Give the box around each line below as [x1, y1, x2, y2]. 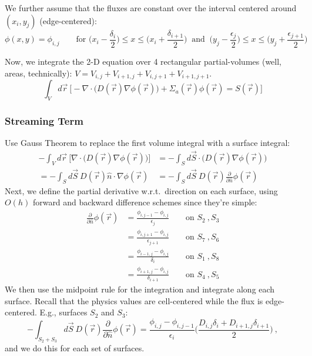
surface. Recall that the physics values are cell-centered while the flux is [5, 294, 263, 307]
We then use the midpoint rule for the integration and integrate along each [5, 283, 275, 295]
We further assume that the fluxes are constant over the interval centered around [5, 2, 297, 14]
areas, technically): [5, 66, 72, 79]
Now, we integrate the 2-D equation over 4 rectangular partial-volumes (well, [5, 55, 281, 68]
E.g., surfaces [39, 306, 88, 318]
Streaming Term [5, 113, 83, 128]
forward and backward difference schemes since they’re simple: [32, 196, 257, 208]
